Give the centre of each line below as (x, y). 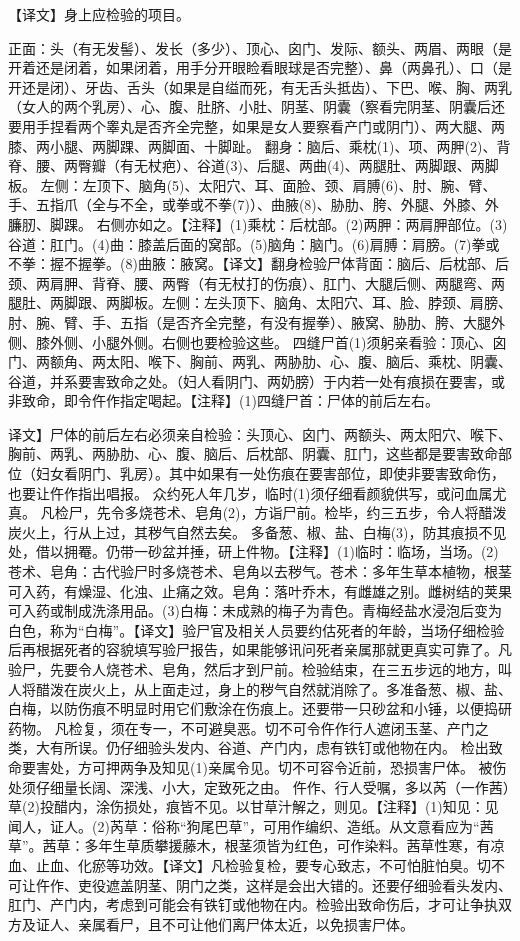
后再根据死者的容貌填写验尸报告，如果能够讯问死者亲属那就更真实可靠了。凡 (260, 649)
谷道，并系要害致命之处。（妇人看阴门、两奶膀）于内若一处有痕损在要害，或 (256, 380)
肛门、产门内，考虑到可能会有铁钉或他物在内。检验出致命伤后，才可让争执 (253, 904)
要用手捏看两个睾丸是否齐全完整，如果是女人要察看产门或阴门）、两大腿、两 (256, 125)
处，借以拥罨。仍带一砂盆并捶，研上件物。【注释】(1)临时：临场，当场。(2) (253, 551)
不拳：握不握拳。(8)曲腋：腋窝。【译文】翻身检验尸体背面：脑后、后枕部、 (251, 263)
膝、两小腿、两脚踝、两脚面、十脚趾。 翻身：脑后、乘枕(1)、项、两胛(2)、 (252, 145)
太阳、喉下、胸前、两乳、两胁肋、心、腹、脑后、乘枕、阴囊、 (308, 361)
